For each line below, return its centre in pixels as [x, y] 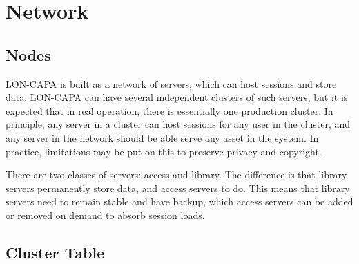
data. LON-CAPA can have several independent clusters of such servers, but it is [177, 97]
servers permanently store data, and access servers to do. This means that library [178, 188]
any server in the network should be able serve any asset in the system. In [162, 137]
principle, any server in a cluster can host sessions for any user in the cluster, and [178, 124]
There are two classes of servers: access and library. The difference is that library [176, 175]
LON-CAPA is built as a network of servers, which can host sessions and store [171, 83]
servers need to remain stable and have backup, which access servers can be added [179, 201]
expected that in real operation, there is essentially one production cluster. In [169, 110]
